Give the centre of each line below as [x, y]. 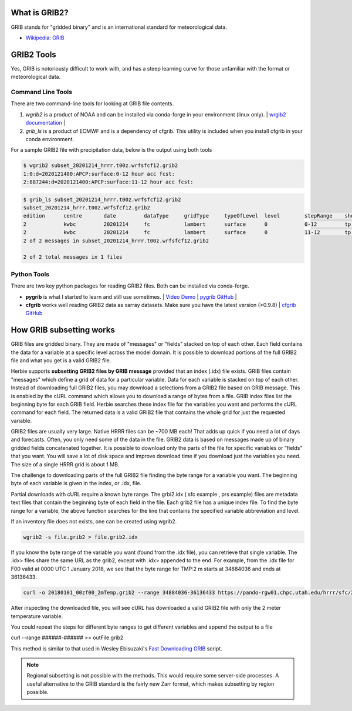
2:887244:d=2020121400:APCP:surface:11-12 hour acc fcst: [108, 182]
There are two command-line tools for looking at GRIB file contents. [92, 104]
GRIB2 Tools [34, 54]
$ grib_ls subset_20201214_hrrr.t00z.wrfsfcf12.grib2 [102, 199]
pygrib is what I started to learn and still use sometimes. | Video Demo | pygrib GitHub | [131, 296]
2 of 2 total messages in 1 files [73, 257]
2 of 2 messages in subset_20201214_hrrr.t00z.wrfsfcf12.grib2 [116, 241]
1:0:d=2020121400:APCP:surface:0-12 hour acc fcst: [99, 174]
